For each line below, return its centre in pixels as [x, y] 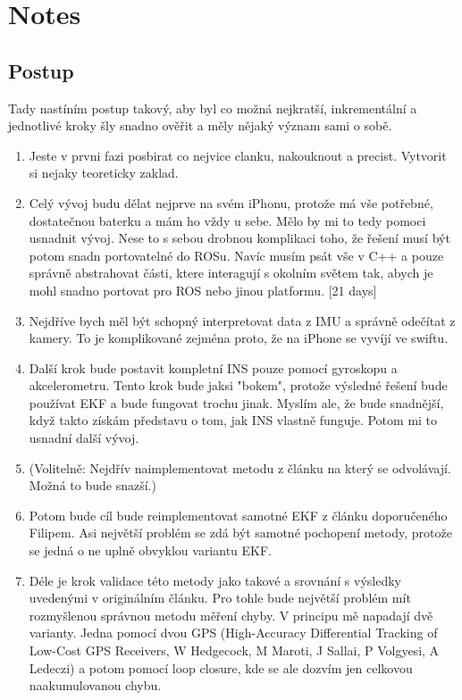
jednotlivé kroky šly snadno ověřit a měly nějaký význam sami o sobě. [200, 125]
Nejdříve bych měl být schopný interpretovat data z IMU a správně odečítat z [242, 320]
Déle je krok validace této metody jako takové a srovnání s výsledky [215, 580]
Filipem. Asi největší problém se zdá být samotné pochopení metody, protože [240, 533]
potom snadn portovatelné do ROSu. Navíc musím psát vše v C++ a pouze [236, 255]
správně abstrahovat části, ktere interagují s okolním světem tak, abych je [231, 273]
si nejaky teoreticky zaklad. [104, 173]
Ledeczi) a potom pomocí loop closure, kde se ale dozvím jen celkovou [221, 667]
